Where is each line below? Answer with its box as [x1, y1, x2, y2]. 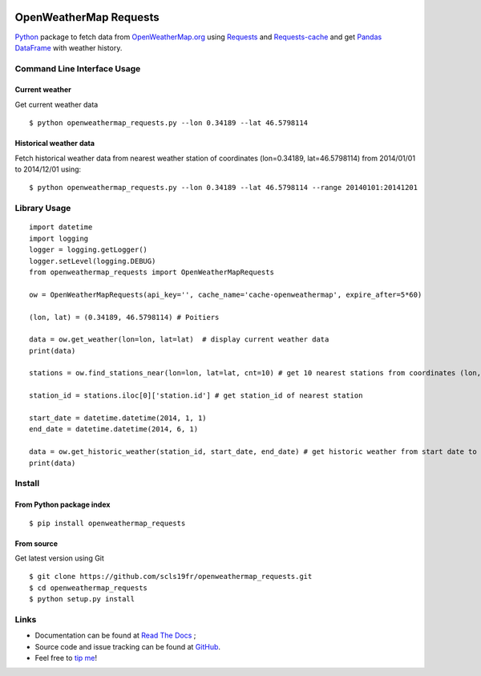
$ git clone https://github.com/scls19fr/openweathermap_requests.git [29, 572, 313, 581]
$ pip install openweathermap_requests [29, 518, 186, 528]
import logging [29, 233, 89, 243]
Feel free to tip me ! [34, 654, 98, 663]
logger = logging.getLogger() [29, 245, 148, 254]
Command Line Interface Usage [14, 63, 141, 74]
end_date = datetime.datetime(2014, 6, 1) [29, 425, 199, 434]
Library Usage [14, 203, 71, 214]
